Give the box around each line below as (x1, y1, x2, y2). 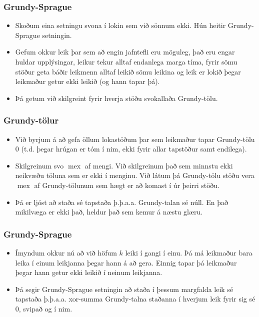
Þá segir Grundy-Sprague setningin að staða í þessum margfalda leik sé (15, 283, 233, 294)
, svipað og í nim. (18, 303, 72, 313)
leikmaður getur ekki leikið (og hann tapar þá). (15, 76, 160, 86)
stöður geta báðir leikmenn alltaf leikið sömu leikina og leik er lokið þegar (15, 66, 241, 76)
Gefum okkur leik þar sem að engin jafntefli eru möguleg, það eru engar (15, 46, 235, 57)
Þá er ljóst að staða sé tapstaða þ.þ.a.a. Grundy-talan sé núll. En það (15, 196, 228, 207)
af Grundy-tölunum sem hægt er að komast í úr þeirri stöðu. (34, 179, 219, 190)
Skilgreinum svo (15, 160, 64, 170)
